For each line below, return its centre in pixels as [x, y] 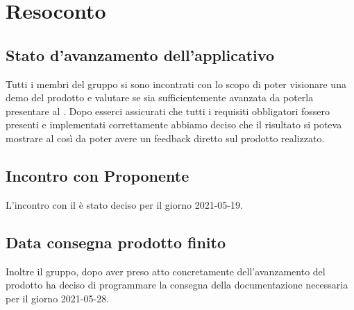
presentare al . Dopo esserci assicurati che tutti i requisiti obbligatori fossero [168, 111]
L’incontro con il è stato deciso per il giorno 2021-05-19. [124, 204]
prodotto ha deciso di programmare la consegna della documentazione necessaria [177, 285]
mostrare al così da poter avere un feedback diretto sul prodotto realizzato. [165, 138]
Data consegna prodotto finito [116, 242]
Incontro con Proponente [98, 175]
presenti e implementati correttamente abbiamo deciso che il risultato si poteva [174, 124]
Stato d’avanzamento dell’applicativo [140, 54]
